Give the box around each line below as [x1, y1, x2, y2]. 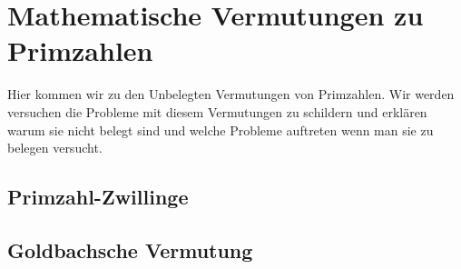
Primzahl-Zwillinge [7, 183, 189, 211]
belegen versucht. [7, 138, 103, 157]
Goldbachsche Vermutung [7, 235, 253, 264]
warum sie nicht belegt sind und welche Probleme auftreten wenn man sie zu [7, 120, 434, 139]
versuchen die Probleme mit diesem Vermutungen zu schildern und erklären [7, 102, 427, 121]
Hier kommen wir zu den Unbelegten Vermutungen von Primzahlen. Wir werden [7, 85, 455, 104]
